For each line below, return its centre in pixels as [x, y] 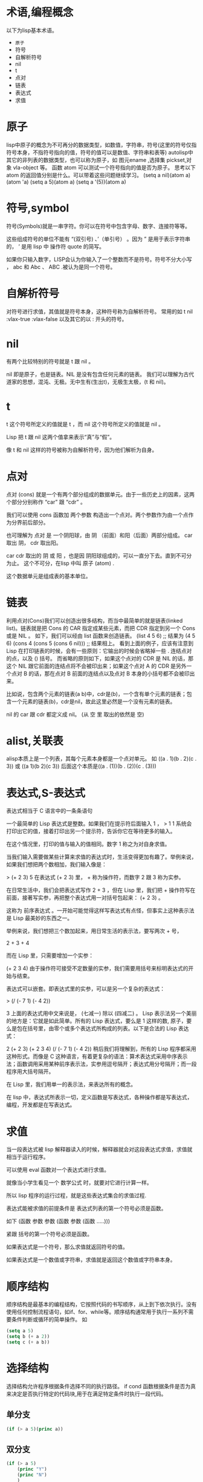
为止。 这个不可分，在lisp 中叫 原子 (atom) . [60, 563]
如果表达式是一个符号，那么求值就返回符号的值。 [67, 1247]
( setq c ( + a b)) [28, 1342]
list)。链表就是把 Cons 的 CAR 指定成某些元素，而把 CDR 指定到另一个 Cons [101, 628]
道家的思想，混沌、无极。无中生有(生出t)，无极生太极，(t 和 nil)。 [88, 382]
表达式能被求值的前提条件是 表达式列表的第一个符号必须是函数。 [86, 1208]
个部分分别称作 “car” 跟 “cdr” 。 [46, 502]
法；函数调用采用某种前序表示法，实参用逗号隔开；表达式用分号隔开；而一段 [101, 1064]
